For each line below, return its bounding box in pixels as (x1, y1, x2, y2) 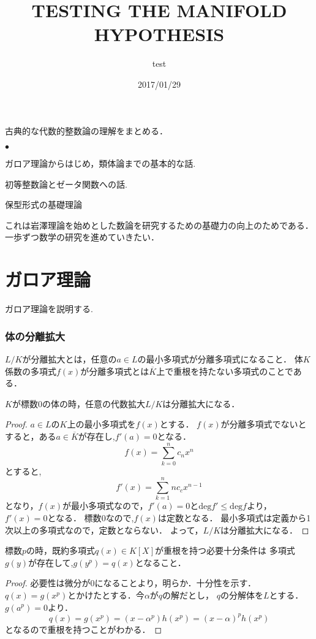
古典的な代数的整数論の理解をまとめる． (5, 124, 168, 137)
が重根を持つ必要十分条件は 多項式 (155, 544, 295, 557)
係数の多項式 (5, 364, 56, 377)
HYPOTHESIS (94, 21, 225, 47)
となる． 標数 (47, 511, 102, 524)
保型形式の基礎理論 (5, 198, 82, 211)
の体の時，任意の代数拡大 (42, 397, 145, 410)
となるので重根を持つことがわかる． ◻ (5, 622, 162, 635)
